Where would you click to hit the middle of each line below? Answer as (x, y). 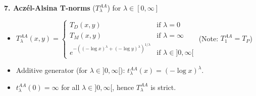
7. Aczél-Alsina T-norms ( (50, 8)
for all (70, 87)
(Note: (209, 38)
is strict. (163, 87)
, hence (123, 87)
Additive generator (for (52, 70)
